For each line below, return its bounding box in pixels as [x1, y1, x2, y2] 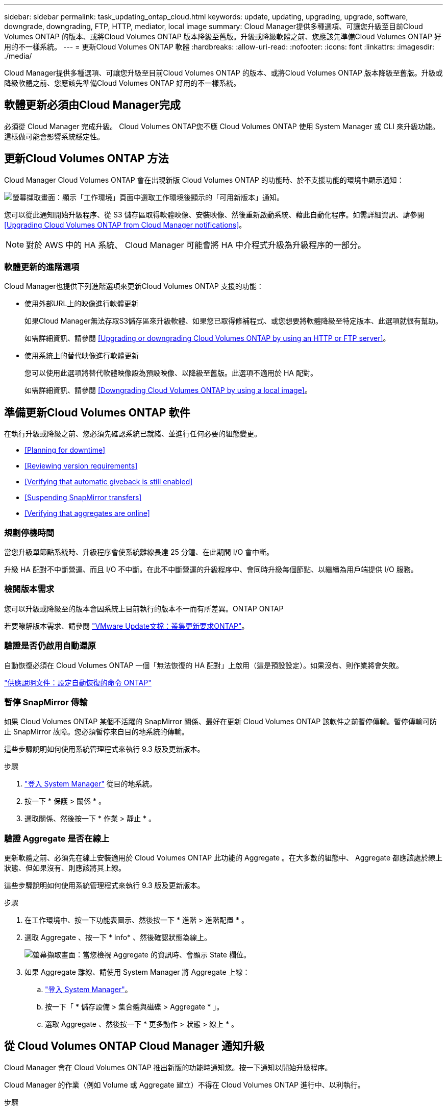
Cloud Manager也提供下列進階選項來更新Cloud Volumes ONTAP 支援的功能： [4, 282, 264, 291]
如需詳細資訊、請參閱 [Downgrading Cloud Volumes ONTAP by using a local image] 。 [24, 386, 312, 395]
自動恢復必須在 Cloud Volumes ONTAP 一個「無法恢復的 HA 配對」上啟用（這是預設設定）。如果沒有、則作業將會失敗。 [4, 660, 404, 670]
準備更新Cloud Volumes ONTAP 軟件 [4, 406, 190, 419]
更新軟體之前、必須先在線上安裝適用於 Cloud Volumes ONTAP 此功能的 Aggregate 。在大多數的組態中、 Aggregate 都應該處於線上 [4, 853, 443, 862]
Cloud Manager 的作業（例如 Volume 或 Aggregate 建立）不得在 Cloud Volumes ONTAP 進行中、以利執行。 [4, 1080, 365, 1089]
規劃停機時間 [4, 527, 55, 538]
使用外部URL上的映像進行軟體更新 [24, 299, 139, 308]
